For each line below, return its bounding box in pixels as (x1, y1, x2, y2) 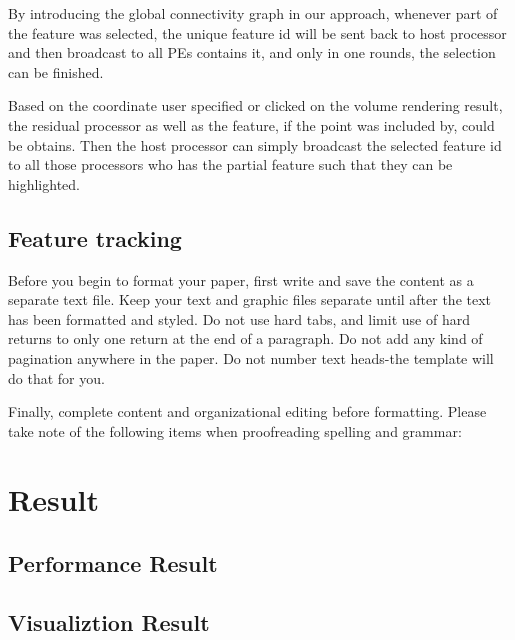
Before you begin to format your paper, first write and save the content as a (8, 269, 474, 290)
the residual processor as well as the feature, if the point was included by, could (8, 114, 495, 135)
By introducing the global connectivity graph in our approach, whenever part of (8, 3, 498, 23)
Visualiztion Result (8, 606, 210, 637)
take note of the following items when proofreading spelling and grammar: (8, 420, 462, 441)
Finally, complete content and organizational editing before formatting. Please (8, 401, 487, 422)
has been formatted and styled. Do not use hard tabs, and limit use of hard (8, 308, 470, 329)
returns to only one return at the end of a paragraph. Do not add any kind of (8, 328, 483, 349)
